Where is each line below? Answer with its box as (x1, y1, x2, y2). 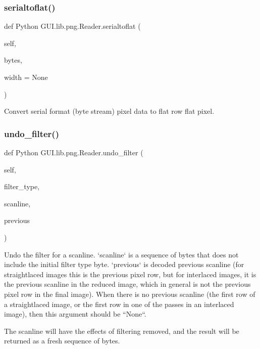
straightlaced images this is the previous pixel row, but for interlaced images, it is (4, 269, 256, 279)
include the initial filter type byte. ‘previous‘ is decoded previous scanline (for (4, 259, 244, 270)
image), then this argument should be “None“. (4, 309, 146, 319)
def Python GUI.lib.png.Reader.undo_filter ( (4, 147, 143, 157)
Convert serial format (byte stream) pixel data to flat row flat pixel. (4, 106, 215, 116)
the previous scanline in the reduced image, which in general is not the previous (4, 279, 251, 289)
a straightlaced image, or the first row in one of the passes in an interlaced (4, 298, 234, 309)
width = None (4, 72, 48, 82)
